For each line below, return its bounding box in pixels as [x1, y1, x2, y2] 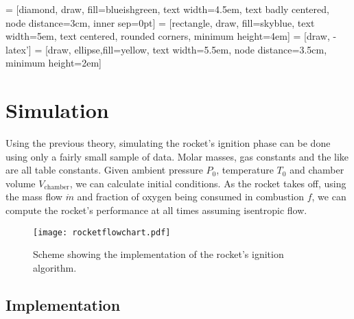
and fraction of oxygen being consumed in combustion [77, 189, 304, 204]
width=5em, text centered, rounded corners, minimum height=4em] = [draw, [5, 29, 330, 43]
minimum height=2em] [5, 56, 102, 70]
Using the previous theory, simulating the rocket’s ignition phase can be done [5, 136, 331, 150]
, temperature [216, 163, 274, 177]
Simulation [5, 96, 109, 124]
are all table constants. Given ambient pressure [5, 163, 203, 177]
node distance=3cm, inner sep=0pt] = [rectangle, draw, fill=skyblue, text [5, 15, 315, 29]
